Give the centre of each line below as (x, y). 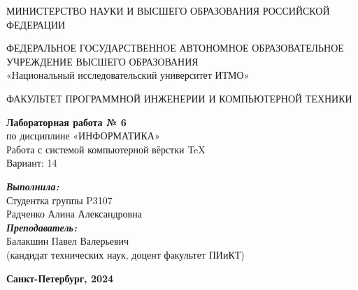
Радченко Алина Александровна (74, 214)
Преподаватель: (42, 227)
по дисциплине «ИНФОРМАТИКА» (83, 136)
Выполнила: (33, 186)
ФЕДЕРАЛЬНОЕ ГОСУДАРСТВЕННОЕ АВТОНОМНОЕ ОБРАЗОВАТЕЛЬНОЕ (175, 48)
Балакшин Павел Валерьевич (68, 241)
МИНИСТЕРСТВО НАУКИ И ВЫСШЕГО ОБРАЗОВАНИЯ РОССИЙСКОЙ (168, 10)
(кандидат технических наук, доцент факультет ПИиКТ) (126, 254)
